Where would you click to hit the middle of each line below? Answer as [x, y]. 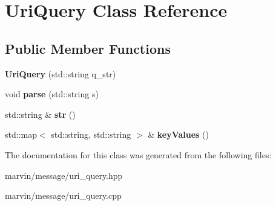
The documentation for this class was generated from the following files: [138, 154]
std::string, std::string [91, 134]
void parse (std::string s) [52, 94]
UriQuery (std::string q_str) [61, 73]
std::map [21, 134]
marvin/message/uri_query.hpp [64, 175]
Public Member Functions [88, 48]
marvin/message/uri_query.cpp [63, 195]
